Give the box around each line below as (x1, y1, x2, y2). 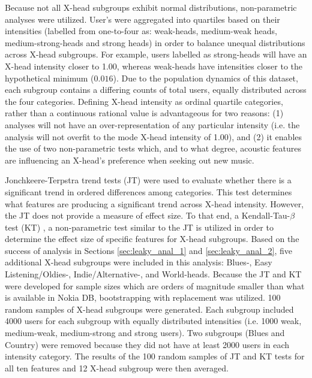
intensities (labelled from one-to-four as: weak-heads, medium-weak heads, (5, 25, 277, 37)
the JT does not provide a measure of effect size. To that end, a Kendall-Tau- (5, 209, 290, 222)
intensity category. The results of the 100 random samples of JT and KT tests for (5, 350, 305, 362)
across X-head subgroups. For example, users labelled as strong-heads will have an (5, 48, 307, 61)
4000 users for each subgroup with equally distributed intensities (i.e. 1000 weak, (5, 315, 302, 327)
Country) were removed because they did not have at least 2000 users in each (5, 338, 290, 350)
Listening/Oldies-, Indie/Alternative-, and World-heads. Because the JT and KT (5, 268, 302, 280)
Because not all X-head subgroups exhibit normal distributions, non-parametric (5, 1, 297, 13)
